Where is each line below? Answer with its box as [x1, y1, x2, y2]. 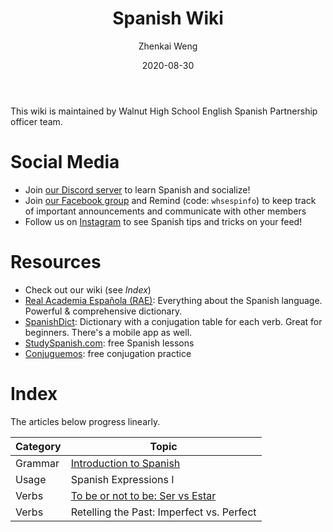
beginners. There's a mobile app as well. [24, 326, 193, 338]
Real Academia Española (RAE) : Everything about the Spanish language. [24, 294, 323, 306]
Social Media [10, 151, 120, 174]
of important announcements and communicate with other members [24, 205, 307, 217]
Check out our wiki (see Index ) [24, 283, 152, 296]
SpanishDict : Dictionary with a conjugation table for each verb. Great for [24, 315, 323, 327]
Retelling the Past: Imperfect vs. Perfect [70, 505, 257, 519]
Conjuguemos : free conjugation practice [24, 347, 192, 359]
